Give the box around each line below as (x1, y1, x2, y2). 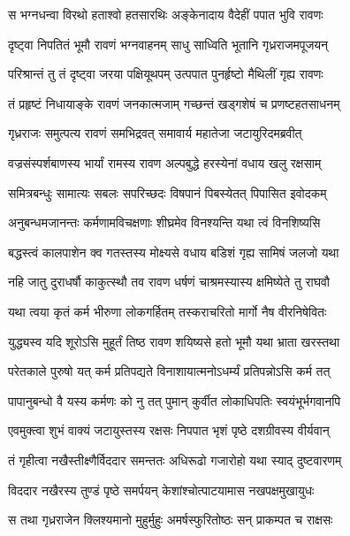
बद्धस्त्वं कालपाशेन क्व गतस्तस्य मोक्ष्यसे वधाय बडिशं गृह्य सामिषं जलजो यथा (8, 242, 339, 261)
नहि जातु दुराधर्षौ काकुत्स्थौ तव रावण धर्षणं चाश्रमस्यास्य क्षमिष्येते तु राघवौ (8, 272, 331, 291)
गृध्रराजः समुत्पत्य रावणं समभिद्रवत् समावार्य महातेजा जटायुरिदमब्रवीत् (8, 124, 302, 142)
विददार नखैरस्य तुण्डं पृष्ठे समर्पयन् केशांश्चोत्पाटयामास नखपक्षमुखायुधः (8, 480, 315, 499)
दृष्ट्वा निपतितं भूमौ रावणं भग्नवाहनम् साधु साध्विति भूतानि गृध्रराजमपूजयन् (8, 34, 329, 53)
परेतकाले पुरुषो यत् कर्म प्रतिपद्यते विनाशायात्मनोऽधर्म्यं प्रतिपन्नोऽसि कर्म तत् (8, 362, 331, 380)
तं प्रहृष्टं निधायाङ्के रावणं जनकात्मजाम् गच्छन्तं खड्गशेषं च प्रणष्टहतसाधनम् (8, 94, 340, 112)
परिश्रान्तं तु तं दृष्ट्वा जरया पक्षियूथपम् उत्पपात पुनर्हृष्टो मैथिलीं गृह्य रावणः (8, 65, 323, 83)
